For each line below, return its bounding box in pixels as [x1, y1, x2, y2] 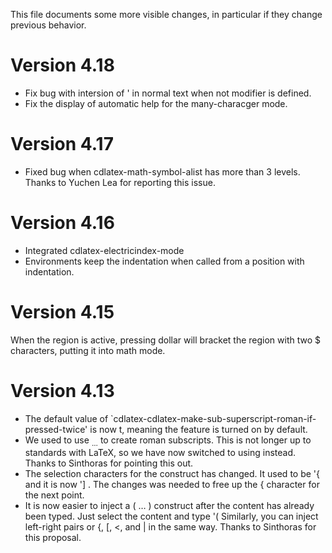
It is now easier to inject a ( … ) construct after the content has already [24, 500, 315, 512]
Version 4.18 [10, 54, 115, 77]
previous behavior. [10, 19, 87, 31]
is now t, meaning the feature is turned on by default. [89, 423, 308, 435]
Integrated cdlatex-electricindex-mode [24, 244, 185, 256]
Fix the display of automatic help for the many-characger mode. [24, 97, 288, 109]
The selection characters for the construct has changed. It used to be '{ [24, 468, 320, 480]
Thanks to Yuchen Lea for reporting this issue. [24, 176, 216, 188]
